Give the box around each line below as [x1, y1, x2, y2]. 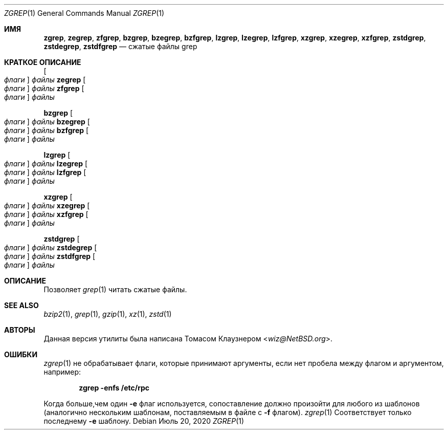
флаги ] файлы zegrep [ [4, 75, 86, 84]
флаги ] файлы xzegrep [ [4, 201, 90, 210]
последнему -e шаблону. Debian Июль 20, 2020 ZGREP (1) [43, 417, 244, 425]
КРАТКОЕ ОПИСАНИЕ [4, 58, 81, 67]
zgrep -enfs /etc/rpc [79, 383, 149, 392]
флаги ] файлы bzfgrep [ [4, 126, 89, 135]
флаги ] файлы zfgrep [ [4, 84, 84, 93]
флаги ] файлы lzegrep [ [4, 159, 88, 168]
